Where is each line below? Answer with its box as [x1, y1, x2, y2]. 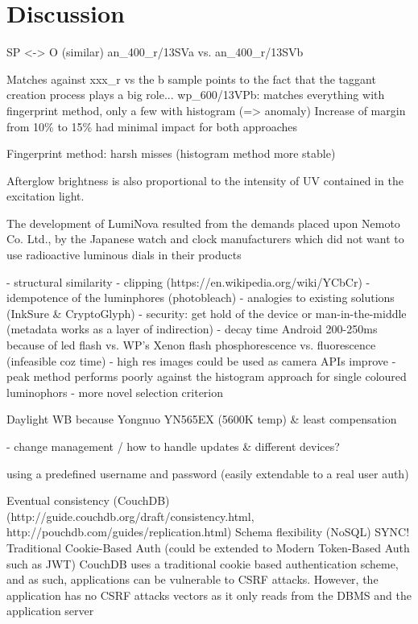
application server [6, 602, 94, 619]
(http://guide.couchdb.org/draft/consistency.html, [6, 507, 255, 524]
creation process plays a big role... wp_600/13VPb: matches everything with [6, 86, 385, 103]
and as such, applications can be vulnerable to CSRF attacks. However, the [6, 571, 379, 588]
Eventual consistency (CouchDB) [6, 492, 170, 509]
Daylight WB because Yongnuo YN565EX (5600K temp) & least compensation [6, 411, 397, 428]
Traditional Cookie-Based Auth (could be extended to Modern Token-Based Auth [6, 539, 410, 556]
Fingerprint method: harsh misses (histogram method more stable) [6, 145, 336, 162]
